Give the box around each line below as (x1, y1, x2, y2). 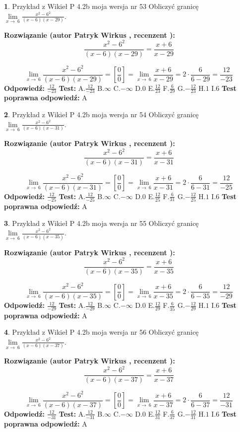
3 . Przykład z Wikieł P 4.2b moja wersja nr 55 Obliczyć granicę (4, 217, 199, 228)
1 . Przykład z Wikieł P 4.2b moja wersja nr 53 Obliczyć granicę (4, 1, 199, 11)
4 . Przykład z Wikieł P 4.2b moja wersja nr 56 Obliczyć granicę (4, 327, 199, 337)
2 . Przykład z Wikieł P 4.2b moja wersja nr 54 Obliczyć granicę (4, 109, 199, 120)
